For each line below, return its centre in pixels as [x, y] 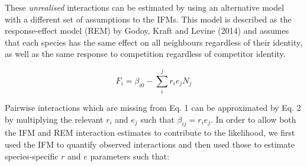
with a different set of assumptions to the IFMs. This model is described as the [148, 19]
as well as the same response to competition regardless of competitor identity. [145, 54]
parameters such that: [130, 156]
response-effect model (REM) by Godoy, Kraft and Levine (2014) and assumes [147, 31]
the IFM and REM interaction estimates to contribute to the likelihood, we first [150, 133]
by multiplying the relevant [54, 119]
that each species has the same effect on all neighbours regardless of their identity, [154, 42]
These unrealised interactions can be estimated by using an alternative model [145, 7]
